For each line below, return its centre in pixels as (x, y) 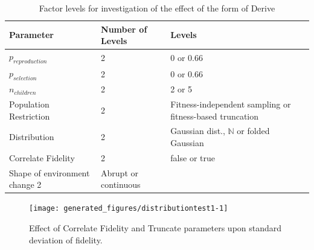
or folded (253, 131)
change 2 (25, 184)
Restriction (30, 116)
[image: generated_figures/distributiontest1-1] (129, 209)
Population (29, 104)
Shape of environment (50, 172)
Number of (124, 29)
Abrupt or (120, 172)
